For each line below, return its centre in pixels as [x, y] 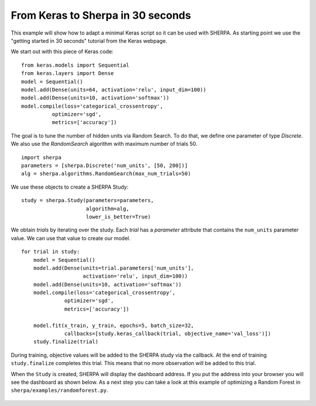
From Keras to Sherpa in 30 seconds [101, 15]
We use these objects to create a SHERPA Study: [70, 187]
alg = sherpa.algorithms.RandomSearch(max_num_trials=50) [106, 174]
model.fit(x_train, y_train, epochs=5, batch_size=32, [114, 325]
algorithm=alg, [108, 209]
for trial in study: [51, 252]
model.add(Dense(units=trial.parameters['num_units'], [114, 268]
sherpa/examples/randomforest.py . [59, 390]
